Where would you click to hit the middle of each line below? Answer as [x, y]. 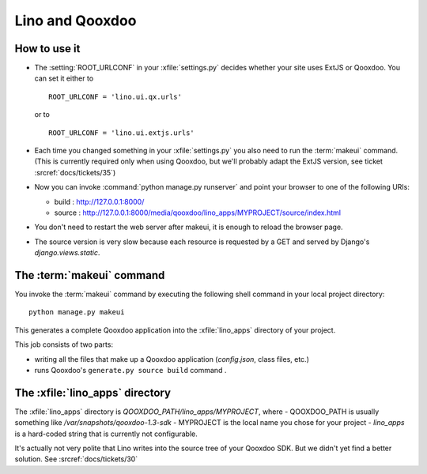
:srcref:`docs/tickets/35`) [75, 172]
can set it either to [64, 78]
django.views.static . [67, 253]
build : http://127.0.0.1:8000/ [99, 201]
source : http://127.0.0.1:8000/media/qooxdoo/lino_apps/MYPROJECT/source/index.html [198, 213]
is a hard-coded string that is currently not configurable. [106, 434]
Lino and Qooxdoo [76, 21]
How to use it [47, 49]
